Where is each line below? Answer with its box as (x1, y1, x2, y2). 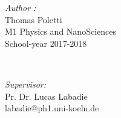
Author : (5, 1, 36, 13)
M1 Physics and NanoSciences (5, 25, 116, 38)
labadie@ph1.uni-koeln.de (5, 102, 99, 114)
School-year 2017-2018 (5, 36, 87, 49)
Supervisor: (5, 77, 46, 90)
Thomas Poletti (5, 13, 62, 26)
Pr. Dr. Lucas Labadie (5, 89, 88, 102)
